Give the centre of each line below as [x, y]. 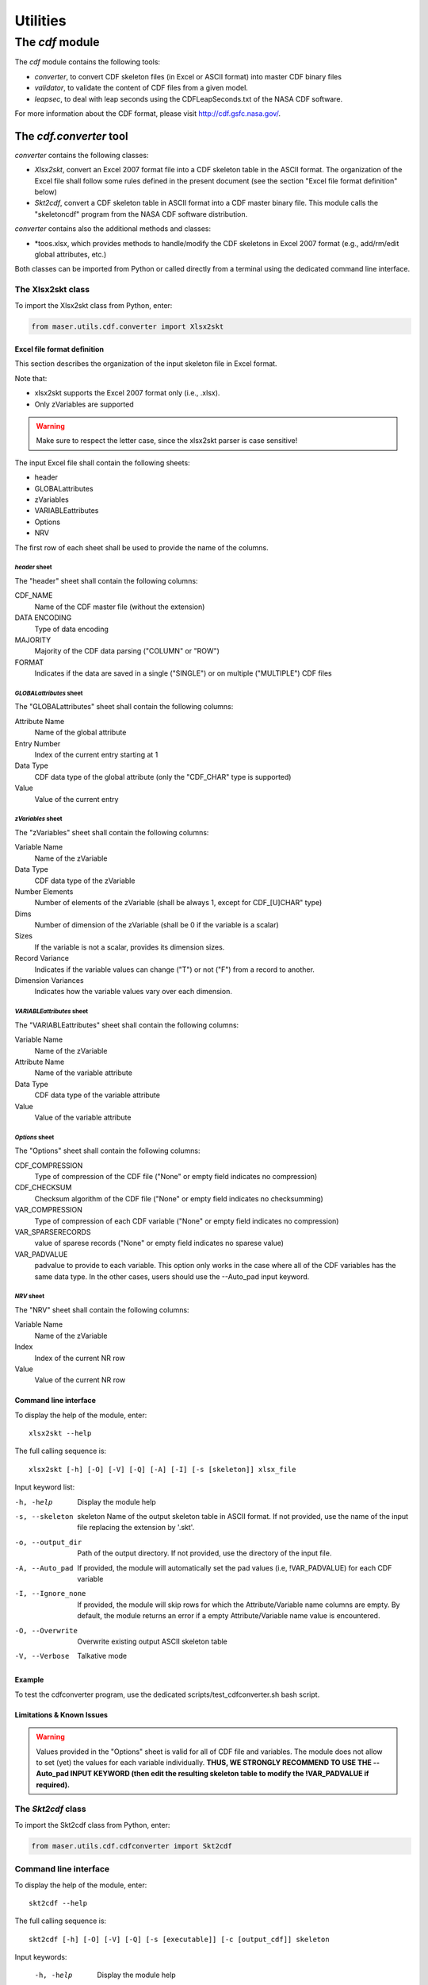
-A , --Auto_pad [44, 1568]
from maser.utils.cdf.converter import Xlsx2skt [128, 326]
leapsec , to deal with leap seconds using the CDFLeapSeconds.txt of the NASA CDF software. [189, 98]
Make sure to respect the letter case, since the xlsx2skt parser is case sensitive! [167, 441]
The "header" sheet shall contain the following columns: [106, 580]
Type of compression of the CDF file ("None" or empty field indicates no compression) [176, 1177]
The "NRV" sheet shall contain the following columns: [102, 1309]
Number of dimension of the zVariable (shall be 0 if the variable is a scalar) [157, 925]
